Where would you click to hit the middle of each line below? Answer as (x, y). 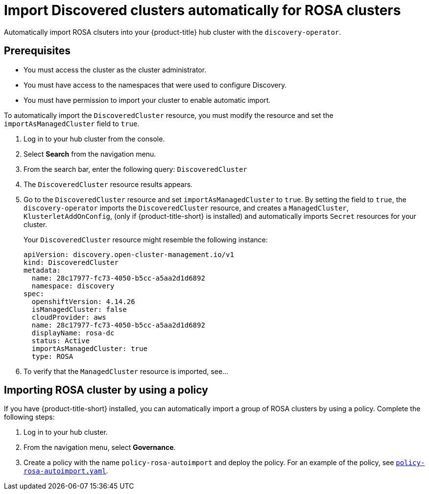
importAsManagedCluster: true (89, 348)
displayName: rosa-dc (73, 333)
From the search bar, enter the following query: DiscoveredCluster (135, 169)
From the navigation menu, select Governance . (100, 447)
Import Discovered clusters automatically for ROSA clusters (203, 10)
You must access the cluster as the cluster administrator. (115, 70)
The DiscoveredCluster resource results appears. (108, 184)
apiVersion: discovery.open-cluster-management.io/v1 (129, 254)
